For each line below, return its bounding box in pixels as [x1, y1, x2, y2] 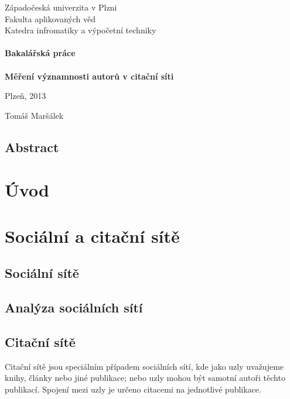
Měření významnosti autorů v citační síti [5, 70, 174, 82]
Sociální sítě [5, 264, 79, 282]
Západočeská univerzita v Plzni [5, 1, 117, 13]
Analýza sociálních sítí [5, 298, 143, 317]
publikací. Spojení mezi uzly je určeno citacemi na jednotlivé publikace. [5, 383, 261, 395]
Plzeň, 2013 [5, 90, 46, 102]
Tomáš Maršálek [5, 109, 64, 121]
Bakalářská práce [5, 47, 76, 59]
